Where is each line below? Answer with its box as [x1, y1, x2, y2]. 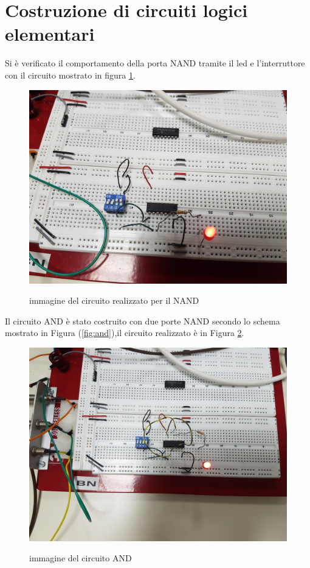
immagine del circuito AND [29, 552, 132, 564]
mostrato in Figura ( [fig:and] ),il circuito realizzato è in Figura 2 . [5, 326, 244, 339]
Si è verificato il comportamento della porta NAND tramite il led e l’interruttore [5, 57, 305, 69]
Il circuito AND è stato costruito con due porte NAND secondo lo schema [5, 314, 280, 327]
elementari [5, 21, 95, 46]
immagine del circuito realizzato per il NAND [29, 294, 199, 307]
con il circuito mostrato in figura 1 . [5, 68, 136, 81]
